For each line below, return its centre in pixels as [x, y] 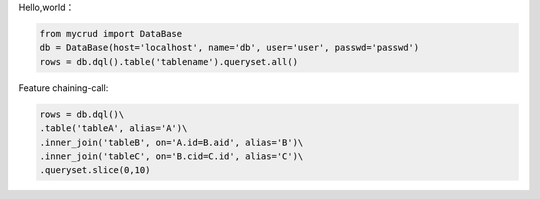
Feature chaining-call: [63, 87]
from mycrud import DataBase [111, 33]
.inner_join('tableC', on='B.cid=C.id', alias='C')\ [171, 156]
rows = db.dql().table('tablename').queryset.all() [169, 61]
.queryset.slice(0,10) [95, 170]
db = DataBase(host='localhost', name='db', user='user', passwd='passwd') [229, 48]
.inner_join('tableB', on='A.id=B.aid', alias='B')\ [171, 142]
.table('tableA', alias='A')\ [113, 128]
